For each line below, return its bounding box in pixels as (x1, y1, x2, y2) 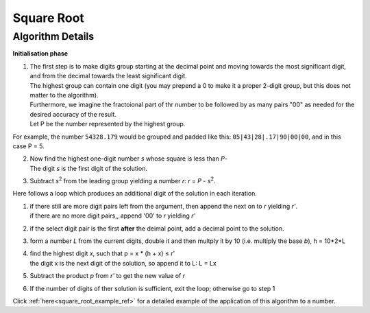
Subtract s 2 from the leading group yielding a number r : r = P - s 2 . (29, 176, 216, 185)
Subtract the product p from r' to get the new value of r (29, 272, 185, 280)
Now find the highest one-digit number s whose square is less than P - (29, 154, 227, 163)
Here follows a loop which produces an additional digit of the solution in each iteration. (12, 189, 257, 198)
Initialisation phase (12, 49, 69, 58)
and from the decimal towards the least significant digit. (29, 72, 188, 80)
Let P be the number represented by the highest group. (29, 120, 186, 128)
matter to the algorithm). (29, 91, 99, 99)
